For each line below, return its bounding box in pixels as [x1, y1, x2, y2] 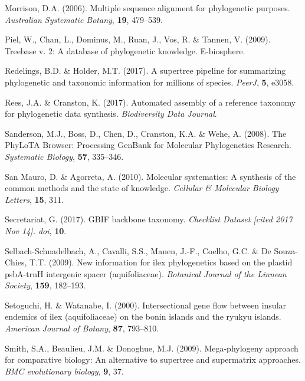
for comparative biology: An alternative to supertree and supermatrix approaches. [5, 353, 301, 366]
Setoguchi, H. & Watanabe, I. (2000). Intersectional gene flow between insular [5, 298, 287, 311]
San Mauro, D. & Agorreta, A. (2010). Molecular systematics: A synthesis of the [5, 170, 296, 182]
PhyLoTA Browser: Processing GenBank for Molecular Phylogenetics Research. [5, 139, 291, 151]
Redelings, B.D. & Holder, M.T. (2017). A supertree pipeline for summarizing [5, 64, 286, 77]
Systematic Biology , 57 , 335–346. [5, 150, 124, 162]
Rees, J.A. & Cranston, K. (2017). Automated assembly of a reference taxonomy [5, 96, 296, 108]
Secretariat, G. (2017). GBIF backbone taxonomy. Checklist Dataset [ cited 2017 [5, 213, 293, 225]
